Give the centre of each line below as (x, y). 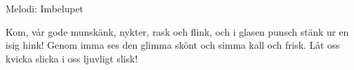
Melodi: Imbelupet (45, 8)
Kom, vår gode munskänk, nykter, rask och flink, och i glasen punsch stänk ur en (177, 31)
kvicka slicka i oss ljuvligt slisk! (72, 58)
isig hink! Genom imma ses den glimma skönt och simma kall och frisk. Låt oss (173, 45)
